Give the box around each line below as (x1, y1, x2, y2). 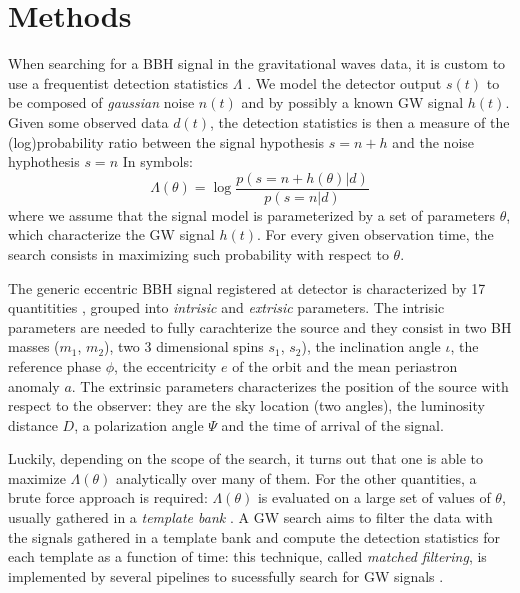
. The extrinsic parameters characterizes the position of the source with (71, 375, 509, 396)
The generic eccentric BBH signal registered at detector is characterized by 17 (8, 277, 486, 298)
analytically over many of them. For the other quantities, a (116, 467, 477, 488)
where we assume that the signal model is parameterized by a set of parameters (8, 204, 496, 225)
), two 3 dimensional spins (104, 336, 264, 357)
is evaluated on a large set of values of (257, 487, 491, 508)
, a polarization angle (74, 414, 204, 435)
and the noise (392, 131, 475, 152)
